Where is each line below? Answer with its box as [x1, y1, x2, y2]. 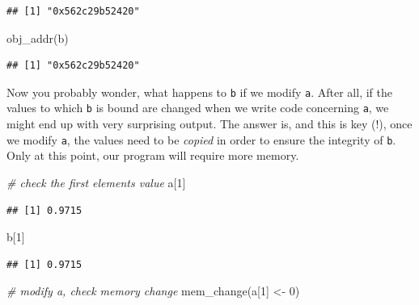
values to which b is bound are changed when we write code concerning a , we [6, 99, 389, 116]
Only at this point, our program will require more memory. [6, 147, 299, 164]
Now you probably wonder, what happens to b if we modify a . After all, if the [6, 83, 392, 100]
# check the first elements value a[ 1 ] [6, 173, 186, 190]
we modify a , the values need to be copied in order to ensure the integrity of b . [6, 131, 396, 148]
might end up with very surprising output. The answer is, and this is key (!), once [6, 115, 413, 132]
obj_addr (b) [6, 29, 69, 46]
